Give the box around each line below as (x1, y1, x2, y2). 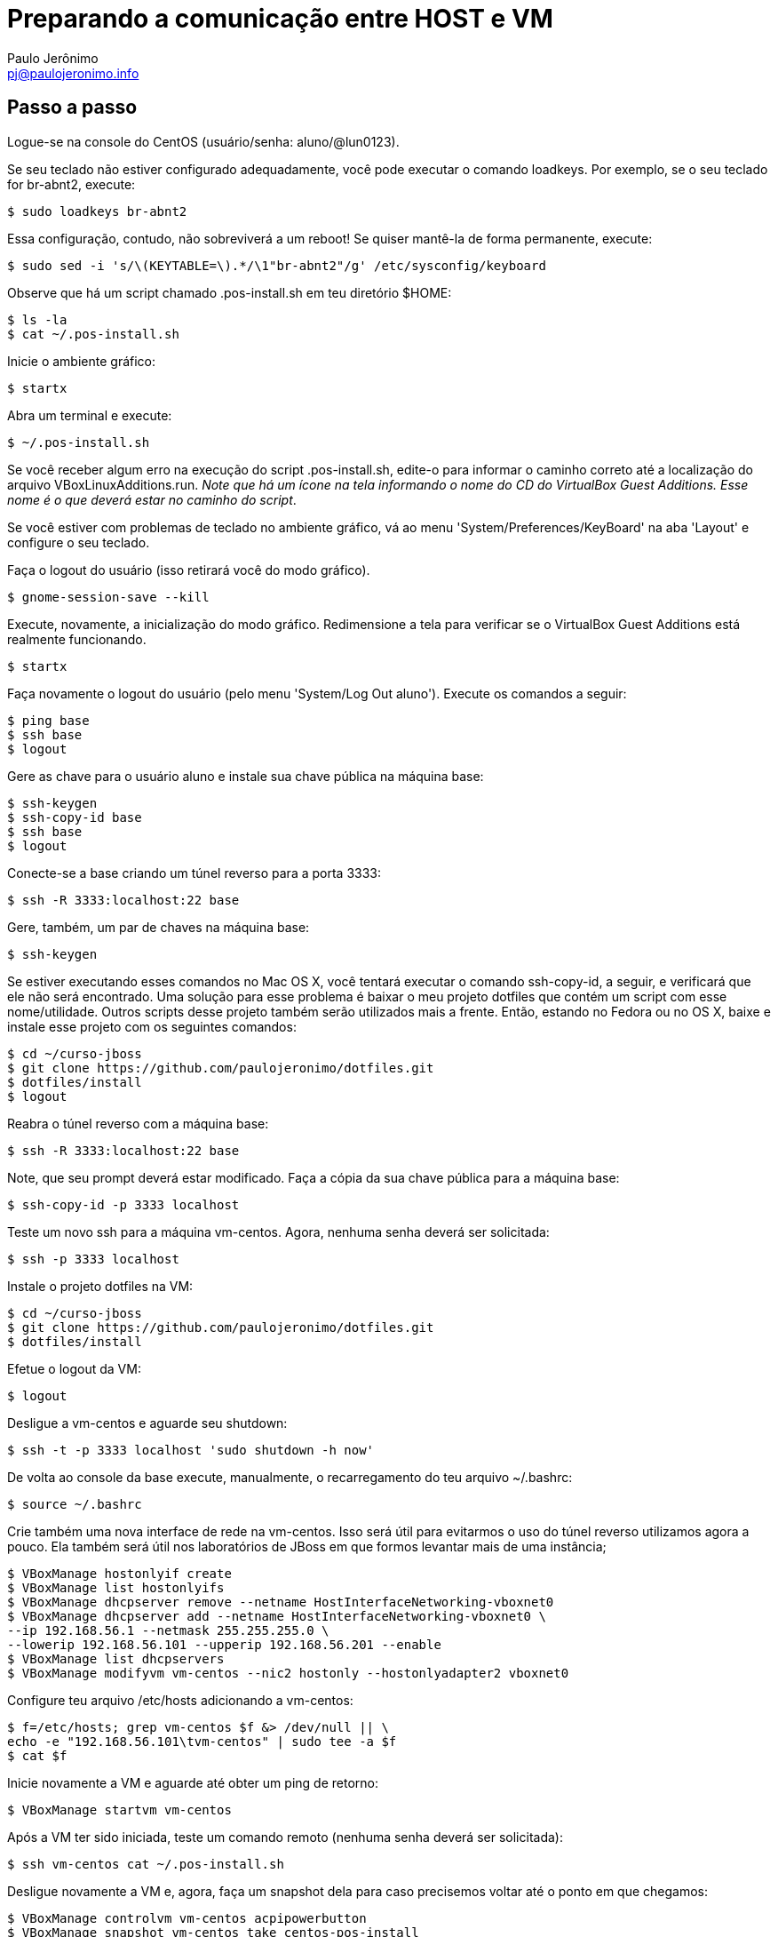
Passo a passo (7, 96, 138, 119)
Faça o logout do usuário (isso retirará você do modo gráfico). (7, 562, 370, 578)
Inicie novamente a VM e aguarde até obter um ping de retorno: (7, 1774, 378, 1790)
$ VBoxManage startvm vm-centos (7, 1802, 232, 1817)
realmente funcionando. (7, 631, 147, 647)
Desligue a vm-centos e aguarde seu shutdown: (7, 1415, 288, 1431)
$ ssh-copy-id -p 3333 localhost (7, 1197, 240, 1212)
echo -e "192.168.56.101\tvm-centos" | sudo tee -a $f (7, 1734, 397, 1749)
